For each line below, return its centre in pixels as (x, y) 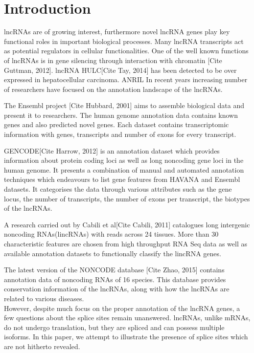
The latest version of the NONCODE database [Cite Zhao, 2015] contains (114, 270)
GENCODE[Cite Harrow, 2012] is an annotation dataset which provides (112, 150)
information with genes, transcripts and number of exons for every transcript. (120, 134)
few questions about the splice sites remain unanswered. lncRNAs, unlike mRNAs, (127, 318)
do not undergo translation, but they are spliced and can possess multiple (114, 327)
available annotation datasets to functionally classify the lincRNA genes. (113, 253)
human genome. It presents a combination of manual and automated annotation (124, 169)
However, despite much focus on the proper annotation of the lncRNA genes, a (122, 308)
